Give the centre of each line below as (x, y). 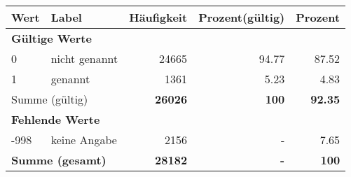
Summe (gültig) (50, 99)
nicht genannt (84, 58)
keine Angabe (84, 140)
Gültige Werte (51, 38)
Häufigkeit (158, 17)
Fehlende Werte (56, 119)
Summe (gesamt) (59, 160)
